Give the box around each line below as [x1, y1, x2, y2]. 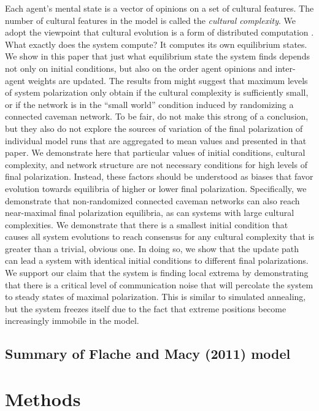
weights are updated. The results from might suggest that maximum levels [28, 74, 308, 86]
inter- [275, 61, 296, 74]
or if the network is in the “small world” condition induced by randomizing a [5, 98, 294, 110]
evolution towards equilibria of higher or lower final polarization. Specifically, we [5, 182, 307, 194]
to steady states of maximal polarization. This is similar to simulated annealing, [5, 290, 306, 303]
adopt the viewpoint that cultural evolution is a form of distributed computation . [5, 26, 314, 39]
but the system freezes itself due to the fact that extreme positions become [5, 302, 286, 315]
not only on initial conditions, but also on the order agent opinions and [5, 61, 272, 74]
